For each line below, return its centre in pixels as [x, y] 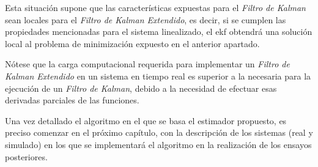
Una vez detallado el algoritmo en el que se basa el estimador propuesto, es [146, 120]
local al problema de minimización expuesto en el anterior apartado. [132, 43]
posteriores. [26, 156]
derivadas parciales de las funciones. [72, 100]
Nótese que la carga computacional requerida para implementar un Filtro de [147, 64]
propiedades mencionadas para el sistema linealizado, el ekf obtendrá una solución [159, 32]
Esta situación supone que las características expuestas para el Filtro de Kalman [155, 7]
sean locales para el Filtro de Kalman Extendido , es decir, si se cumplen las [146, 19]
